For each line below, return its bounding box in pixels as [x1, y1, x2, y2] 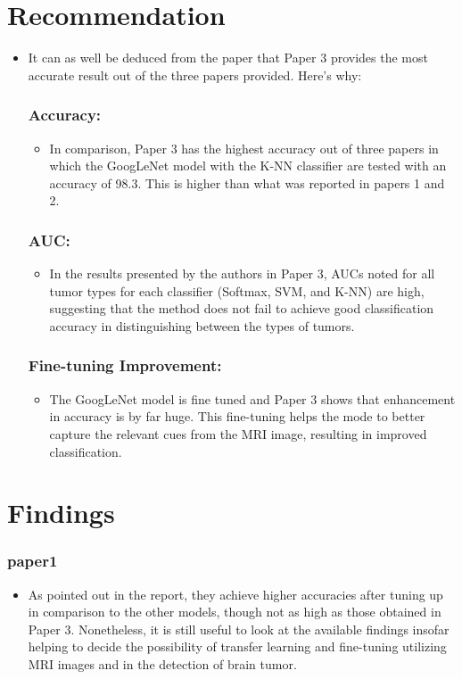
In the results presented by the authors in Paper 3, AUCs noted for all [49, 264, 435, 283]
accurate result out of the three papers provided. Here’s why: [28, 65, 362, 84]
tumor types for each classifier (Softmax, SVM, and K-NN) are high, [49, 281, 425, 300]
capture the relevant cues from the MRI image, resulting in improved [49, 424, 427, 443]
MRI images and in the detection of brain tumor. [28, 655, 297, 674]
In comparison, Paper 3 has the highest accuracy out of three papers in [49, 138, 439, 157]
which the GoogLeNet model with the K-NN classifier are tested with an [49, 156, 447, 175]
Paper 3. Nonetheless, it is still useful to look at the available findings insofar [28, 619, 450, 638]
